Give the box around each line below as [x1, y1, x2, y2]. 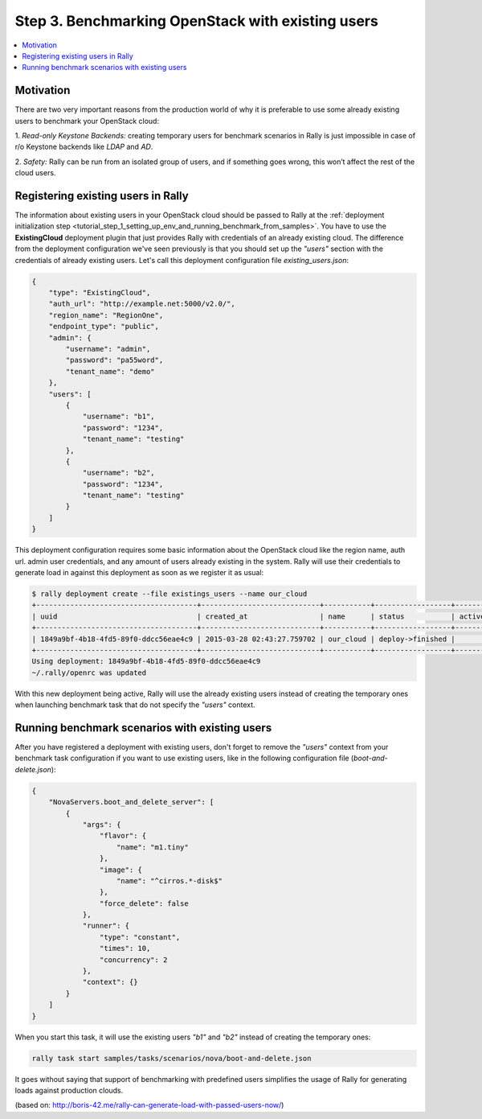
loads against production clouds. [14, 1085, 124, 1095]
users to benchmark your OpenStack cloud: [14, 116, 160, 125]
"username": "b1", [82, 412, 156, 422]
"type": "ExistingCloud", [48, 288, 151, 298]
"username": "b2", [82, 468, 156, 478]
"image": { [99, 865, 142, 874]
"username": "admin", [65, 344, 151, 353]
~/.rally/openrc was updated [31, 668, 147, 677]
